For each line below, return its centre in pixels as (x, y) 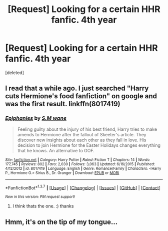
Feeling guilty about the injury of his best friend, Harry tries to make (87, 129)
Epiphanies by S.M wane (36, 118)
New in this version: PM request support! (40, 197)
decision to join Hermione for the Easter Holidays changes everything (89, 145)
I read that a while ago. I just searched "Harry (77, 88)
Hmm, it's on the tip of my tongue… (61, 222)
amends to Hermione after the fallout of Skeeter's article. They (82, 134)
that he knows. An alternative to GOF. (56, 150)
